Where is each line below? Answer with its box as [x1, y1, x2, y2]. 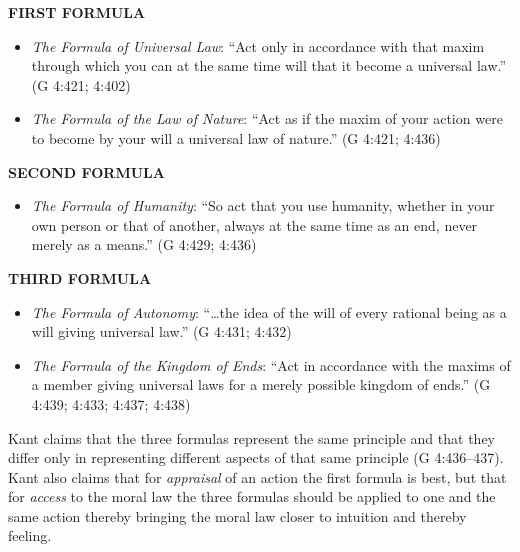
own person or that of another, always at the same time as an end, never [31, 214, 478, 235]
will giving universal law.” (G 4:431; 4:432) [31, 321, 292, 342]
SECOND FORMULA [8, 161, 165, 182]
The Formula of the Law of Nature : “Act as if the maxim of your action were [31, 108, 503, 129]
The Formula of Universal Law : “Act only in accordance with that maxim [31, 35, 485, 56]
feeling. [8, 525, 52, 546]
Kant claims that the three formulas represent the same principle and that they [8, 427, 495, 448]
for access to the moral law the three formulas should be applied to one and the [8, 486, 496, 507]
